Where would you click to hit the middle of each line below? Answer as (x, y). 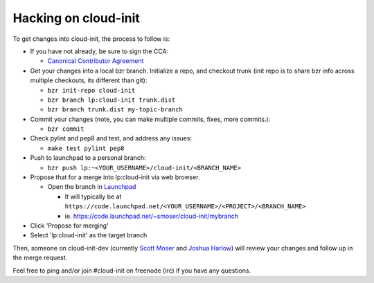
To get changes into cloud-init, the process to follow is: (91, 39)
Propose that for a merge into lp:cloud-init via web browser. (115, 177)
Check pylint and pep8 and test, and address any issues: (111, 138)
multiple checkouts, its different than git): (89, 80)
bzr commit (66, 129)
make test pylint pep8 (86, 148)
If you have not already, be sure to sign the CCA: (99, 51)
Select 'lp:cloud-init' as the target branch (89, 235)
